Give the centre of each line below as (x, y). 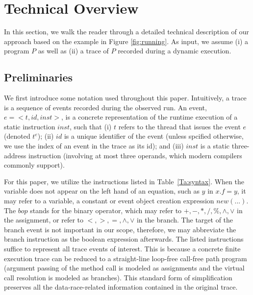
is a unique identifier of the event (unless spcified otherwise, (154, 136)
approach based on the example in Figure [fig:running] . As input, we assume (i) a (126, 41)
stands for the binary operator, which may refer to (106, 210)
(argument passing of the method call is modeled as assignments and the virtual (124, 268)
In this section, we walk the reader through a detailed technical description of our (126, 32)
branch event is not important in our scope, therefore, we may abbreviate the (120, 229)
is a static (215, 146)
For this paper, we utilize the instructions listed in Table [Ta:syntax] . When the (124, 181)
